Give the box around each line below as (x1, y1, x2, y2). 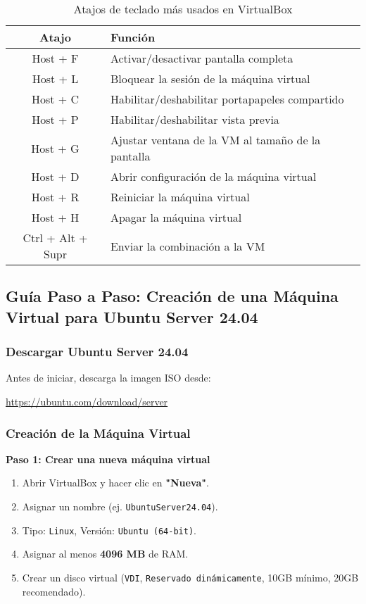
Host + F (32, 50, 79, 66)
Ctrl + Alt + (23, 229, 88, 246)
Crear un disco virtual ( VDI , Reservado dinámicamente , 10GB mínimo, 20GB (22, 570, 359, 584)
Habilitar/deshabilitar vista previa (110, 111, 279, 127)
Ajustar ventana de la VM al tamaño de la (110, 132, 321, 148)
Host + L (32, 70, 79, 87)
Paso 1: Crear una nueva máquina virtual (6, 451, 210, 466)
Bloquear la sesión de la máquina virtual (110, 70, 310, 87)
